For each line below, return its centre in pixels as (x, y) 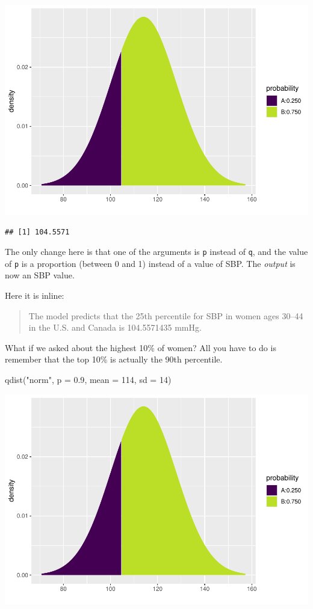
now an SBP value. (40, 275)
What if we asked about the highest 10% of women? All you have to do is (141, 347)
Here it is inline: (35, 295)
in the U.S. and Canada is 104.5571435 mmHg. (115, 327)
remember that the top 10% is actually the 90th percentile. (114, 359)
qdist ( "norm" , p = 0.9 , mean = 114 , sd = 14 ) (88, 379)
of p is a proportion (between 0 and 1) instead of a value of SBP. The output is (150, 263)
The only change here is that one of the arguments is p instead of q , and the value (156, 252)
